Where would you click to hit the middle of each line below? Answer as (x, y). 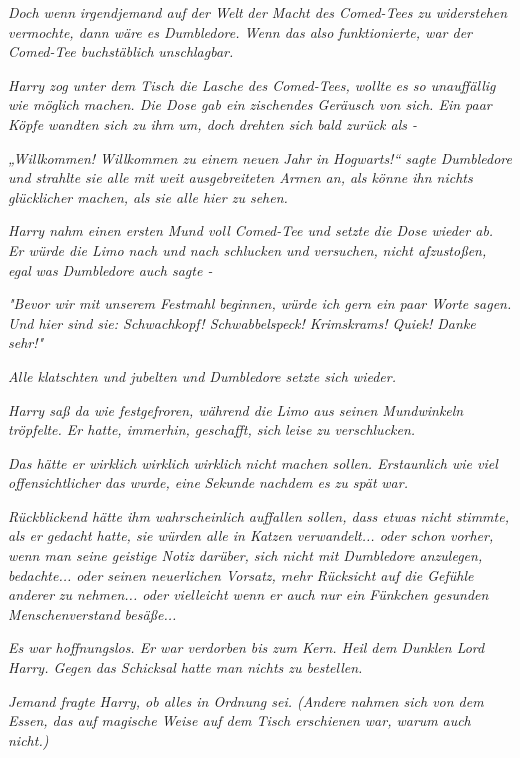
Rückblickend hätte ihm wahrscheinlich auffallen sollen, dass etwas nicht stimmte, (258, 515)
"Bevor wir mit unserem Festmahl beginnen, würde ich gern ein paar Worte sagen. (260, 303)
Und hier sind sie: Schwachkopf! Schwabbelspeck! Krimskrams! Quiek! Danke (242, 322)
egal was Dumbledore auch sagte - (110, 269)
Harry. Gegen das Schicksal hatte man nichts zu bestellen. (185, 667)
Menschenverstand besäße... (92, 613)
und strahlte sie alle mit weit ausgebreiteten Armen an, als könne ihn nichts (240, 177)
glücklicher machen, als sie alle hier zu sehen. (148, 196)
